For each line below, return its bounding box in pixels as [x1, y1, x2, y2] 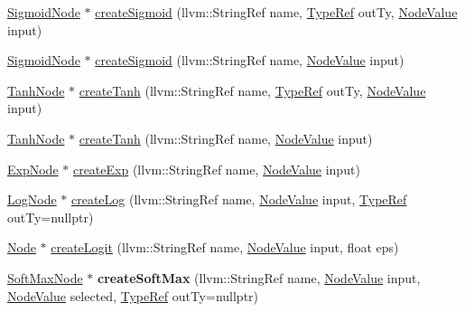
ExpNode [7, 159, 59, 178]
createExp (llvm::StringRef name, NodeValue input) [72, 159, 360, 178]
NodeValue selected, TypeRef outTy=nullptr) [7, 286, 259, 305]
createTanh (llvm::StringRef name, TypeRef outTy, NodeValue [79, 80, 426, 99]
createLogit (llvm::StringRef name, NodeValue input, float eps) [51, 238, 399, 257]
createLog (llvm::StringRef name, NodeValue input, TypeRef [71, 190, 407, 209]
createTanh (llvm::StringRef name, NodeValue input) [79, 128, 373, 147]
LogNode [7, 190, 57, 209]
